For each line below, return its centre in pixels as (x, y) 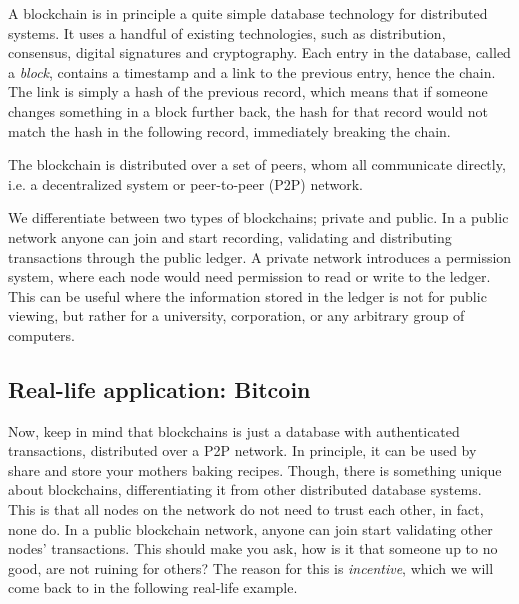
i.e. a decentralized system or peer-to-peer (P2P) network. (185, 183)
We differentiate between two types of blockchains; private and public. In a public (258, 217)
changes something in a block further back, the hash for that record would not (248, 110)
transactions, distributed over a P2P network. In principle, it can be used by (242, 450)
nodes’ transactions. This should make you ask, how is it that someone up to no (253, 548)
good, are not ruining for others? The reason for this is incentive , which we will (251, 567)
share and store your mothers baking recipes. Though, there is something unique (255, 469)
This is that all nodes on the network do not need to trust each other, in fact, (246, 509)
